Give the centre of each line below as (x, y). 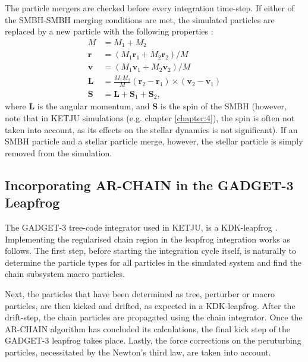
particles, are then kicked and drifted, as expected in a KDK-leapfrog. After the (150, 305)
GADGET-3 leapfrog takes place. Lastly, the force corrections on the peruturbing (153, 340)
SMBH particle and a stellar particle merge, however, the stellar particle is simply (154, 141)
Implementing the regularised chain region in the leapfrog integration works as (147, 239)
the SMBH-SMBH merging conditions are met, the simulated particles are (140, 19)
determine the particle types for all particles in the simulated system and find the (153, 262)
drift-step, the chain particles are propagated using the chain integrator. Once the (154, 317)
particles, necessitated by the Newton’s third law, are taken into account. (138, 352)
